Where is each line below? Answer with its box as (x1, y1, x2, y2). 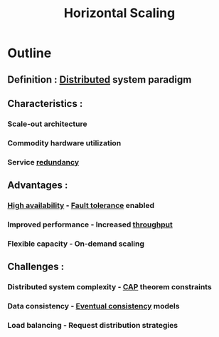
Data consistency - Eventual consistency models (7, 301, 180, 311)
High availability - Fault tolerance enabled (7, 201, 155, 211)
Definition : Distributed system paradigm (7, 73, 192, 85)
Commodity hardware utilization (7, 138, 122, 147)
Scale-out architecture (7, 119, 87, 129)
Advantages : (7, 180, 68, 192)
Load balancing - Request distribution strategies (7, 321, 178, 331)
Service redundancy (7, 157, 80, 167)
